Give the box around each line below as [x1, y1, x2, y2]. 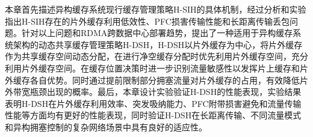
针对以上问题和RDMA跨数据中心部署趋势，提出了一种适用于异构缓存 [21, 26, 293, 39]
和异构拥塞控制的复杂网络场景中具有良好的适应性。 [5, 120, 207, 133]
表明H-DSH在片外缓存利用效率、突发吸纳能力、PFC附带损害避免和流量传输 [5, 97, 302, 109]
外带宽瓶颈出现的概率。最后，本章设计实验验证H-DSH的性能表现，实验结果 [5, 85, 302, 98]
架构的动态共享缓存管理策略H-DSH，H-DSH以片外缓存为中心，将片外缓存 [13, 38, 303, 50]
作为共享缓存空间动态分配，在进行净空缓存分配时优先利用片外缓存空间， [5, 50, 291, 62]
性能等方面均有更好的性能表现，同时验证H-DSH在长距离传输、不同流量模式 [5, 109, 302, 121]
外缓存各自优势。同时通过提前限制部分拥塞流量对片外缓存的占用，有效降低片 [5, 73, 308, 86]
